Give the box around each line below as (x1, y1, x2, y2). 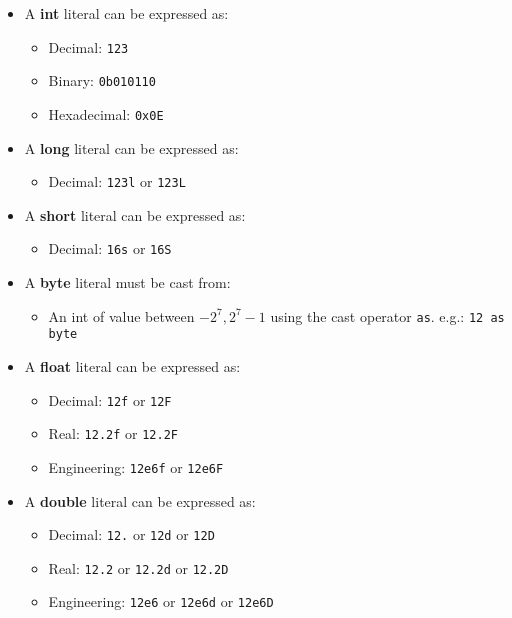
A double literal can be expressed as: (24, 490, 256, 511)
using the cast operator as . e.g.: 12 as (270, 305, 505, 326)
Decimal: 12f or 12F (48, 389, 172, 410)
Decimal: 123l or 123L (48, 171, 186, 192)
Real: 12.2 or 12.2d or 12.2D (48, 557, 229, 578)
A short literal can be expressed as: (24, 204, 246, 225)
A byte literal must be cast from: (24, 272, 231, 293)
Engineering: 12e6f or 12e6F (48, 456, 224, 477)
